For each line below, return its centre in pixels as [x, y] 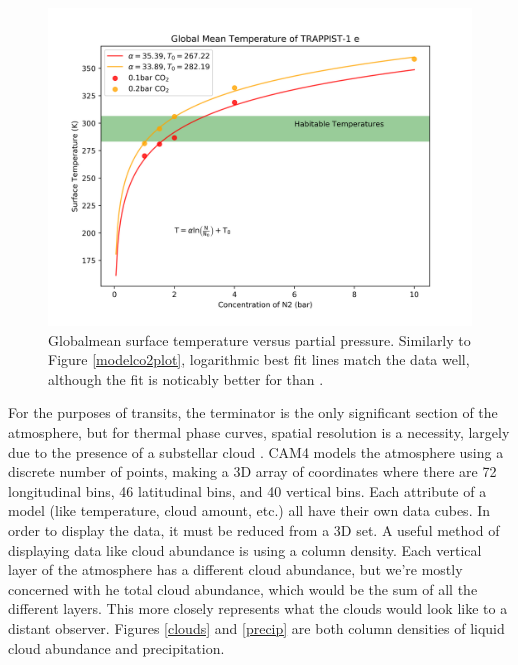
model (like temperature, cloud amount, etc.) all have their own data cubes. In [249, 510]
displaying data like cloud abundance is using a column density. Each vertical [245, 549]
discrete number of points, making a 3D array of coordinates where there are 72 [252, 471]
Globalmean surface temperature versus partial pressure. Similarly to [259, 339]
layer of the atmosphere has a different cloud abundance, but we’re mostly [235, 569]
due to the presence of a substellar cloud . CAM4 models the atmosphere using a [256, 451]
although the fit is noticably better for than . [186, 378]
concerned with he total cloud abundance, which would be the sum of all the [243, 588]
